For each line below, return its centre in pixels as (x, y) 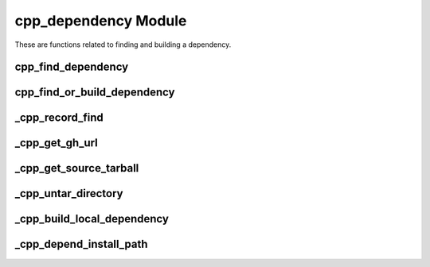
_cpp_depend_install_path (81, 244)
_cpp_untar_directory (69, 193)
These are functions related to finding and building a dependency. (123, 44)
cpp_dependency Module (101, 21)
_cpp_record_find (59, 118)
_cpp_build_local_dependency (92, 219)
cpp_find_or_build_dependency (95, 93)
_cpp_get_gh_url (57, 143)
